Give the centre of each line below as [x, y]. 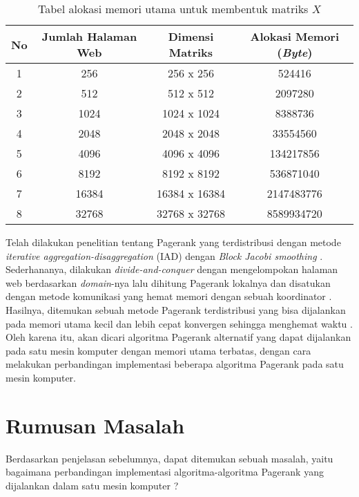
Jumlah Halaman [89, 36]
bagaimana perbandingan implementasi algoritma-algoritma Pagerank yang [165, 472]
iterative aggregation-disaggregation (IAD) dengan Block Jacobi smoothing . [164, 255]
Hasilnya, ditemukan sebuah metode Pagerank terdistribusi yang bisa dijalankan [176, 309]
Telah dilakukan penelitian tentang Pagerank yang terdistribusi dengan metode [173, 242]
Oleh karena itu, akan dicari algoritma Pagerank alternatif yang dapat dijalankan [178, 337]
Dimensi [191, 36]
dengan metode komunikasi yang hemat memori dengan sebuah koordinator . [169, 296]
